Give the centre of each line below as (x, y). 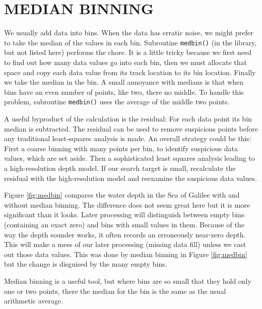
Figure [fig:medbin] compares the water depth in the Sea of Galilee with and (122, 195)
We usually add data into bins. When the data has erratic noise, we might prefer (129, 33)
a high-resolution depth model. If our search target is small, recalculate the (120, 168)
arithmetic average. (34, 301)
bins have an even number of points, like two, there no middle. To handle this (124, 91)
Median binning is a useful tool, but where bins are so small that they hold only (128, 281)
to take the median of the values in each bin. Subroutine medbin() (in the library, (130, 42)
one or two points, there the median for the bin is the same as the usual (115, 291)
